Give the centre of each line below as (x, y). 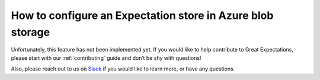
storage (31, 32)
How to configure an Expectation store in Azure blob (142, 15)
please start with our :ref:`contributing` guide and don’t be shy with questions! (106, 58)
